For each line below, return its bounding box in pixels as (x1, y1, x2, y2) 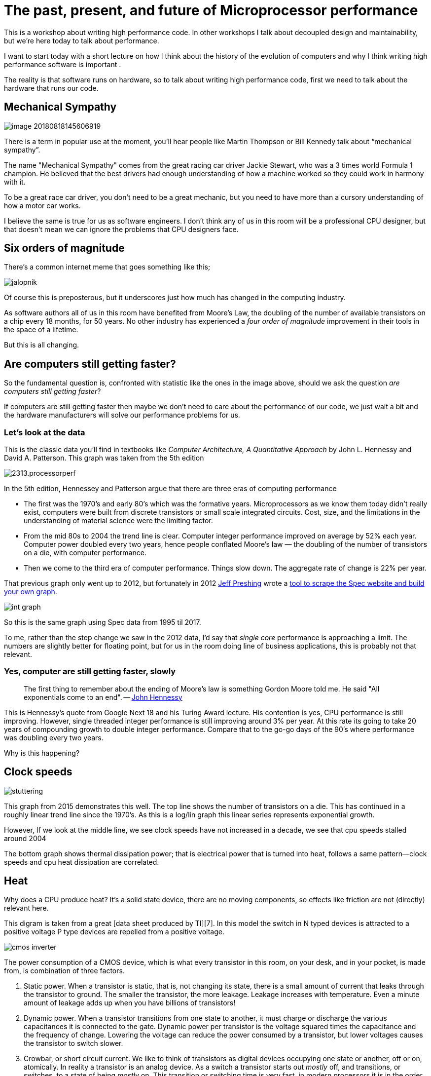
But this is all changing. (4, 341, 79, 349)
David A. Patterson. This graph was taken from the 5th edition (4, 454, 204, 462)
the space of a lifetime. (4, 325, 78, 334)
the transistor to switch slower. (24, 1039, 123, 1048)
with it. (4, 177, 26, 186)
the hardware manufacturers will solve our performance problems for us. (4, 411, 240, 420)
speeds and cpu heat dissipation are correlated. (4, 857, 159, 866)
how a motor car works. (4, 201, 81, 210)
